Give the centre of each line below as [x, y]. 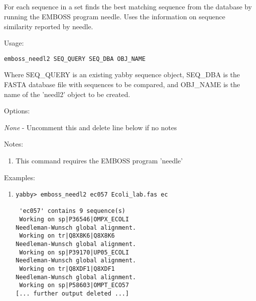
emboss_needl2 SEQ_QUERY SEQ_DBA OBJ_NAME [75, 59]
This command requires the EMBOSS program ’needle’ [99, 160]
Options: [17, 111]
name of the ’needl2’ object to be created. [67, 94]
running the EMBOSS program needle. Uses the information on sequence [115, 16]
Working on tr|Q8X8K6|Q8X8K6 [67, 236]
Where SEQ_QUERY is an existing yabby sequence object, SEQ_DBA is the [122, 75]
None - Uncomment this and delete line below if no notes [90, 127]
